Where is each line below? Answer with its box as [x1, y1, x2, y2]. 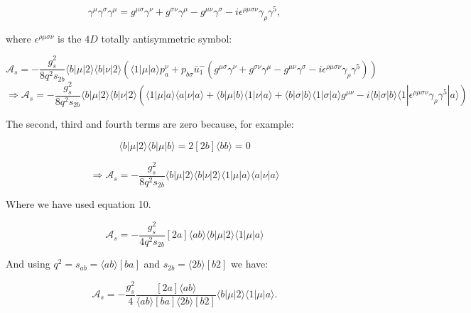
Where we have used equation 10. [6, 197, 151, 212]
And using [6, 256, 50, 271]
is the [58, 31, 82, 45]
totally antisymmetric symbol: [101, 31, 232, 45]
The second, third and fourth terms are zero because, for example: [6, 116, 294, 131]
